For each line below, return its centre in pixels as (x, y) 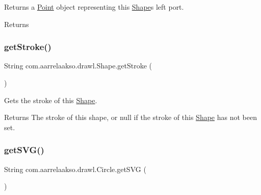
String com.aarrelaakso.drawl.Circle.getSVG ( (75, 169)
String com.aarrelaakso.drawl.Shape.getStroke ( (78, 66)
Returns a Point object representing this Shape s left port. (94, 7)
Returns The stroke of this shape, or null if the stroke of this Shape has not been (130, 117)
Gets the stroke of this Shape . (51, 100)
